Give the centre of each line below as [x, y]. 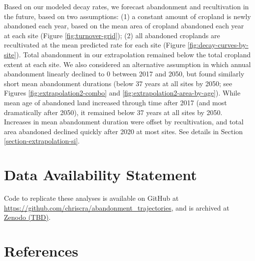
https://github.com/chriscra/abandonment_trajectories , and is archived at [117, 207]
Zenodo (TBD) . [27, 217]
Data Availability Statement [100, 175]
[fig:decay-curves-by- [218, 45]
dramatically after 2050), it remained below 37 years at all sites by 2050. [113, 112]
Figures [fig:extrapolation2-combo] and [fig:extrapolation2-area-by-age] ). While [122, 93]
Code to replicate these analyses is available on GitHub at [91, 198]
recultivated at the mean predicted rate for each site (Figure [95, 45]
